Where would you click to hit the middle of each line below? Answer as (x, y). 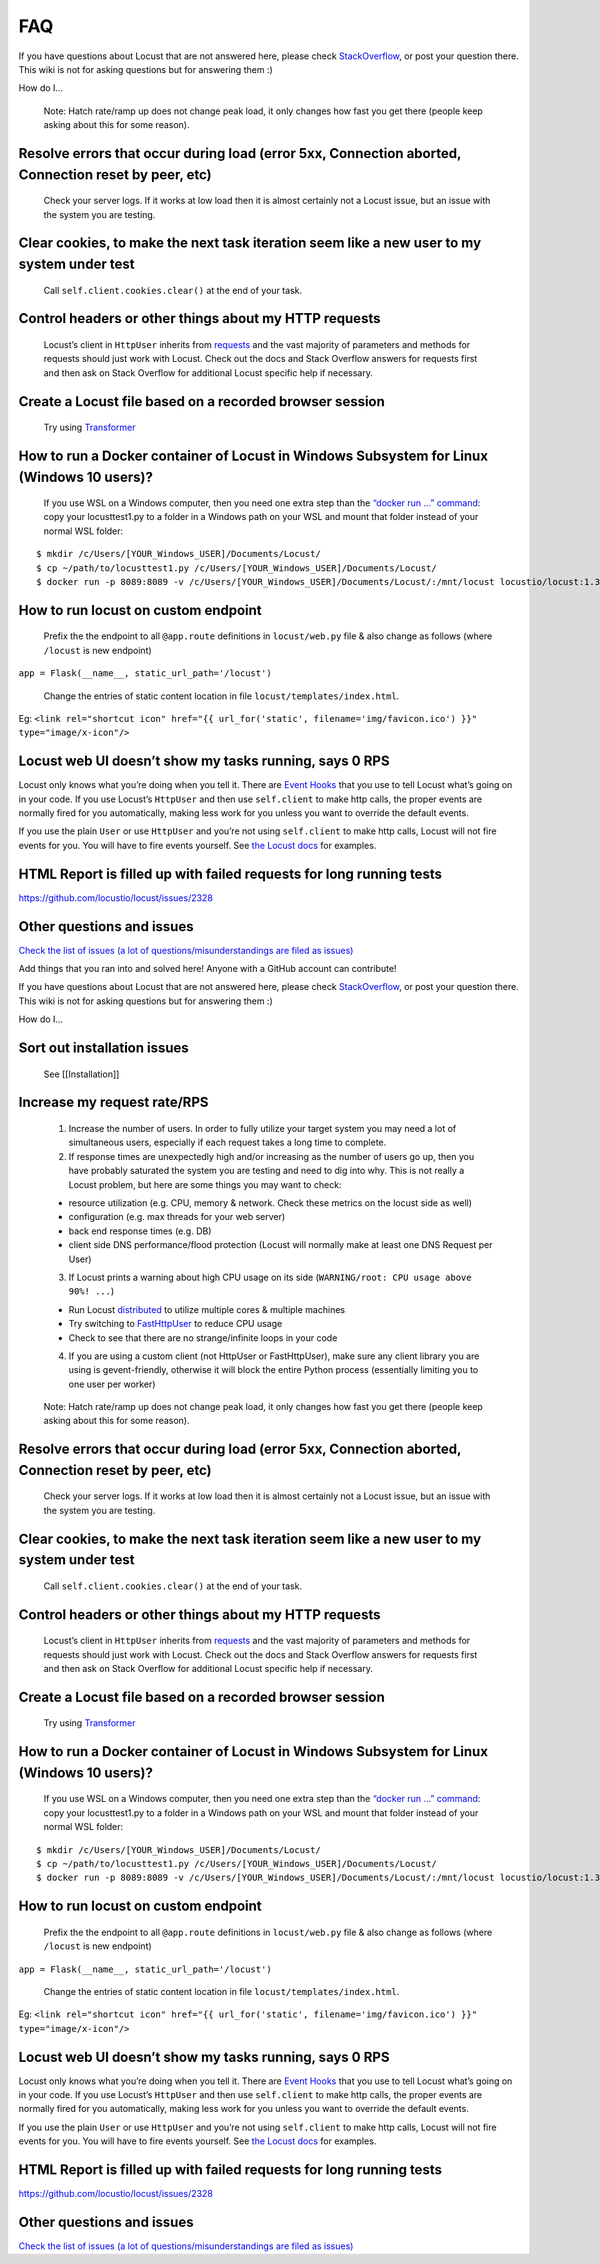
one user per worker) (112, 1384)
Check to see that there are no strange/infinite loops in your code (203, 1337)
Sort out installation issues (103, 1048)
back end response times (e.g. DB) (140, 1231)
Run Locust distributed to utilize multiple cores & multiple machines (206, 1309)
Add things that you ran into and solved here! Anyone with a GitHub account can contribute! (207, 969)
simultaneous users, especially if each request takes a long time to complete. (227, 1142)
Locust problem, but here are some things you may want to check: (205, 1184)
